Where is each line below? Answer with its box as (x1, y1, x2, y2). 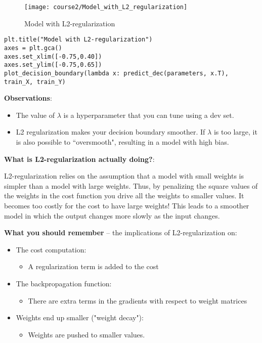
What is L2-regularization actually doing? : (4, 153, 155, 164)
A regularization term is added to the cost (28, 261, 159, 272)
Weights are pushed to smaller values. (28, 329, 145, 339)
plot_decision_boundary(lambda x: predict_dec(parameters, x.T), (4, 69, 229, 77)
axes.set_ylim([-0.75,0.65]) (4, 61, 102, 69)
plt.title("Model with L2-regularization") (4, 36, 153, 44)
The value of (16, 109, 55, 120)
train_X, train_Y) (4, 78, 66, 85)
